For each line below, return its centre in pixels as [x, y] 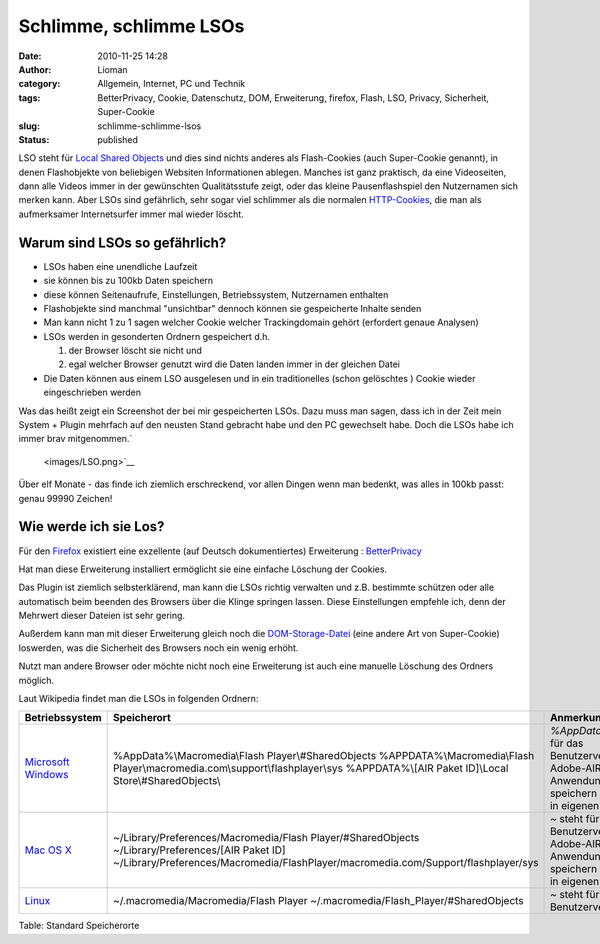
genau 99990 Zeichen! [65, 498]
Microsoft [47, 762]
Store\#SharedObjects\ [167, 781]
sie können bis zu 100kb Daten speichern [128, 281]
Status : [34, 139]
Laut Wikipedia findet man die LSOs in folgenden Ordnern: [138, 699]
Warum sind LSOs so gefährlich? [122, 242]
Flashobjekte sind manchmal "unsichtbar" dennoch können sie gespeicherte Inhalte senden [232, 308]
